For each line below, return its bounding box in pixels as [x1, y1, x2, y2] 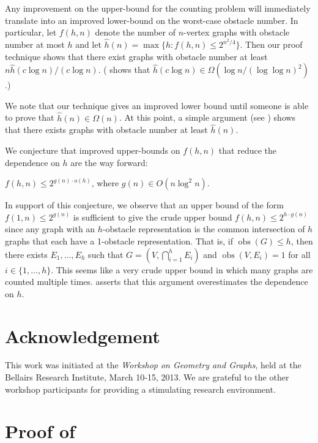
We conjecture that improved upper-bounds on [5, 144, 180, 156]
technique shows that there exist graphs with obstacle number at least [5, 50, 268, 62]
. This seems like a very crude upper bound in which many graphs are [51, 263, 313, 276]
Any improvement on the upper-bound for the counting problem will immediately [5, 2, 311, 14]
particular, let [5, 26, 57, 39]
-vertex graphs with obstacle [183, 26, 290, 39]
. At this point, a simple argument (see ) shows [119, 111, 296, 124]
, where [91, 176, 119, 189]
